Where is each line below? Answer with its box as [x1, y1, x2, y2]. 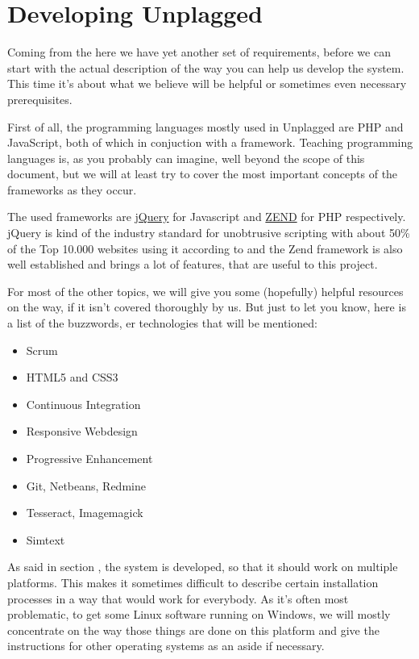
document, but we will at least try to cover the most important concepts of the [7, 165, 398, 182]
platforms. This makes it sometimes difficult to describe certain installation [7, 573, 379, 590]
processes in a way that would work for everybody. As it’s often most [7, 590, 349, 607]
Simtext [26, 531, 65, 548]
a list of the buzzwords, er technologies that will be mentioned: [7, 315, 317, 332]
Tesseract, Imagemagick [26, 504, 143, 521]
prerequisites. [7, 90, 73, 107]
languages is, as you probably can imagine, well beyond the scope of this [7, 149, 365, 166]
